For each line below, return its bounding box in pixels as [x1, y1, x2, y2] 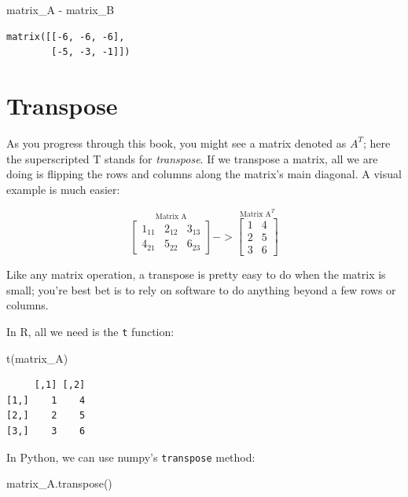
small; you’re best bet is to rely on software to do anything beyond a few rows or [6, 281, 396, 298]
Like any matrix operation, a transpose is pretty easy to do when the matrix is [6, 266, 386, 283]
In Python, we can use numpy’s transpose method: [6, 448, 255, 465]
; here [362, 134, 391, 151]
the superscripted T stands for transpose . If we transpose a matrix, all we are [6, 150, 378, 166]
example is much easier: [6, 181, 120, 197]
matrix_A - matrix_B [6, 2, 115, 17]
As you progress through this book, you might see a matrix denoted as [6, 134, 347, 151]
